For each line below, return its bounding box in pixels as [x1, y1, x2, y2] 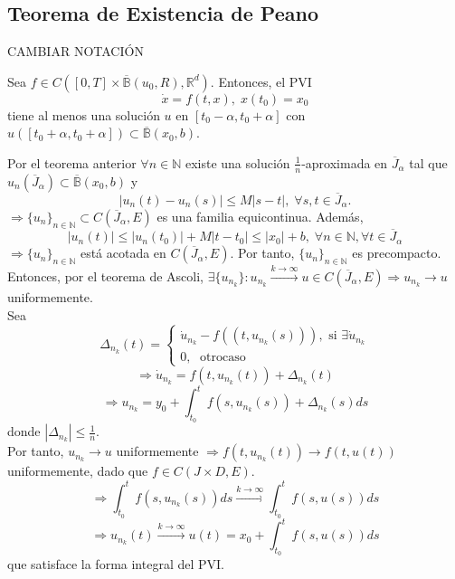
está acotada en [80, 243, 166, 262]
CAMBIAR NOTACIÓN [7, 42, 144, 61]
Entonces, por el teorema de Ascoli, [7, 266, 204, 285]
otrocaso [200, 350, 246, 364]
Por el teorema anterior [7, 153, 137, 172]
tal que [409, 153, 448, 172]
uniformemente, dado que [7, 461, 148, 480]
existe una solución [185, 153, 290, 172]
